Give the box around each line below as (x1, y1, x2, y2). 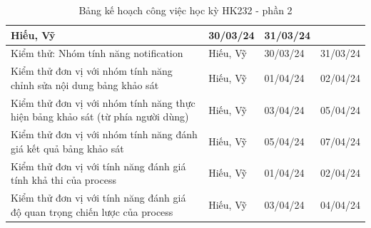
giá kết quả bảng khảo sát (11, 140, 124, 155)
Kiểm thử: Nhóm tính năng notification (11, 46, 183, 61)
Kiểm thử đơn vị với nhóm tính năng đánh (11, 127, 198, 142)
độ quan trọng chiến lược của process (11, 204, 173, 219)
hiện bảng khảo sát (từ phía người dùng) (11, 109, 189, 124)
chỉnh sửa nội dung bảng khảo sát (11, 77, 159, 92)
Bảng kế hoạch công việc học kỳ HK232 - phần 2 (78, 3, 293, 17)
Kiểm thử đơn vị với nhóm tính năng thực (11, 95, 195, 110)
